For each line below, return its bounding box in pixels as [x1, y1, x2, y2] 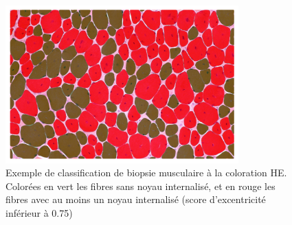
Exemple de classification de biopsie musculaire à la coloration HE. [5, 165, 287, 180]
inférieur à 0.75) [5, 205, 73, 220]
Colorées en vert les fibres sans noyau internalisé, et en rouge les [5, 178, 276, 193]
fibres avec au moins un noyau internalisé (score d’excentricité [5, 192, 266, 206]
